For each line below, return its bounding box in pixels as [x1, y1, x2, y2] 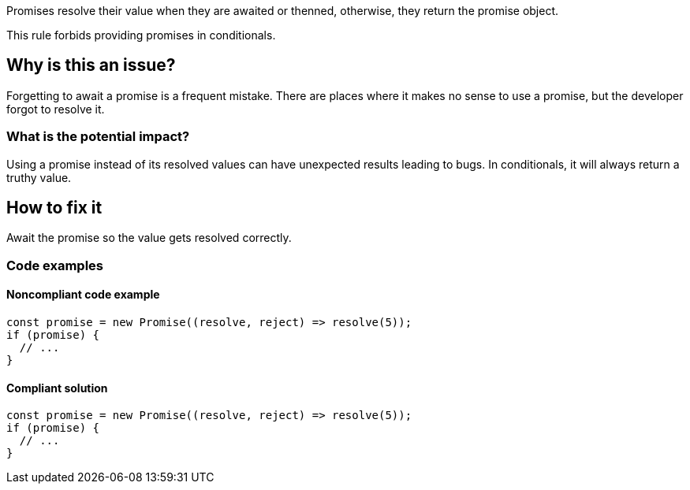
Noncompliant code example [6, 288, 160, 302]
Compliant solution [6, 380, 108, 395]
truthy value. [6, 170, 72, 184]
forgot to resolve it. [6, 102, 105, 116]
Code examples [6, 257, 104, 273]
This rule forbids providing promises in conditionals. [6, 28, 276, 42]
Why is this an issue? [6, 55, 176, 76]
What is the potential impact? [6, 128, 190, 145]
